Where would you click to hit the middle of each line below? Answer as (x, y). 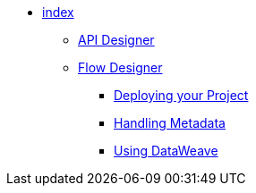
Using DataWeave (166, 151)
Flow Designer (120, 67)
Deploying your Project (181, 95)
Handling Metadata (170, 123)
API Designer (116, 40)
